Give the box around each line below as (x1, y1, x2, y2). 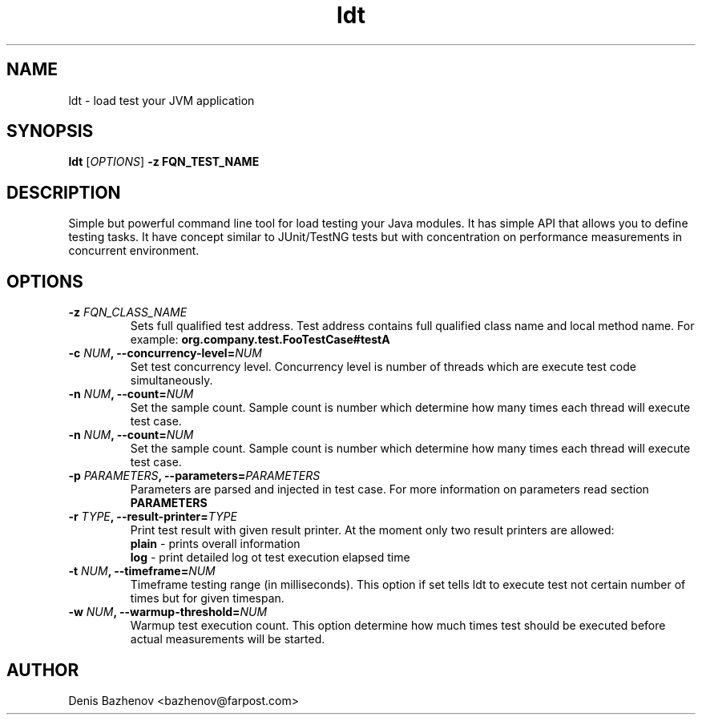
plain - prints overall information (130, 537, 301, 551)
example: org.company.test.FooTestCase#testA (130, 332, 390, 347)
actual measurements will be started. (130, 632, 325, 646)
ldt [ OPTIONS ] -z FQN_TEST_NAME (68, 155, 260, 169)
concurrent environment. (68, 244, 200, 258)
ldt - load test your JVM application (68, 93, 255, 107)
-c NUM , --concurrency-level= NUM (68, 346, 262, 360)
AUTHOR (6, 659, 79, 680)
